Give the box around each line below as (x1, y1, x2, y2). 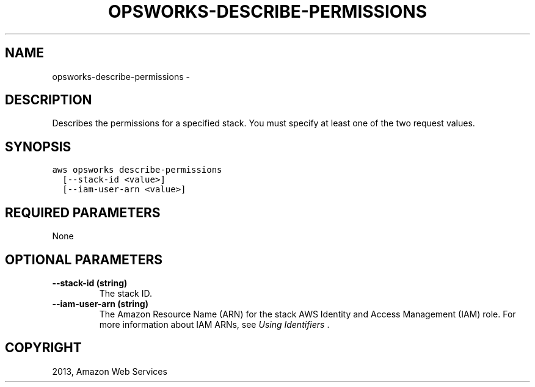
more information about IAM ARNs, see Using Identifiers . (99, 319, 330, 330)
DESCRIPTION (5, 92, 92, 108)
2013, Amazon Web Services (52, 366, 167, 377)
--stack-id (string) (52, 277, 128, 288)
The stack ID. (99, 288, 153, 298)
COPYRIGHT (5, 340, 82, 356)
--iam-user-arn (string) (52, 298, 148, 309)
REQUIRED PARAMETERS (5, 204, 161, 220)
